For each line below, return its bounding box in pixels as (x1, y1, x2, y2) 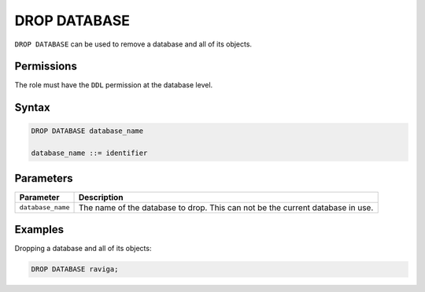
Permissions (14, 60, 78, 73)
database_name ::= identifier (31, 149, 148, 157)
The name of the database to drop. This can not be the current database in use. (78, 201, 374, 213)
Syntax (14, 101, 50, 114)
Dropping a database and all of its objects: (14, 244, 152, 253)
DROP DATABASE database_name (31, 127, 144, 135)
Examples (14, 223, 65, 236)
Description (78, 191, 124, 202)
